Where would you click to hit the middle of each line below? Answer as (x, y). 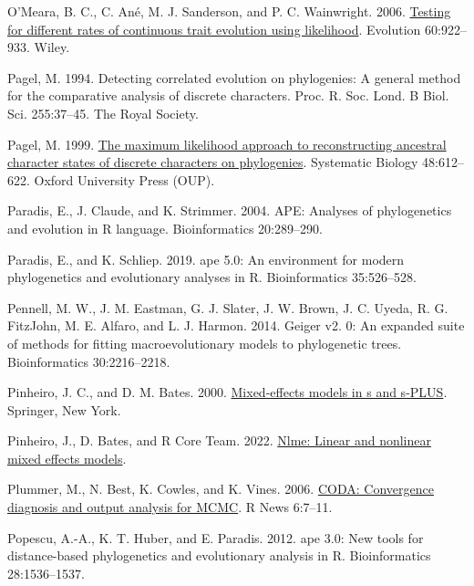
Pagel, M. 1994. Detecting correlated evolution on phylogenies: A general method (234, 77)
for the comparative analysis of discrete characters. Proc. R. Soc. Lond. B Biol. (228, 95)
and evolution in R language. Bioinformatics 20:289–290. (165, 228)
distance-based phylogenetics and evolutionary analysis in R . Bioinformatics (219, 555)
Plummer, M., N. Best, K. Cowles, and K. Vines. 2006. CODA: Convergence (221, 489)
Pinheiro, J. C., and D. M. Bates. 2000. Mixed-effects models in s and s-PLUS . (227, 392)
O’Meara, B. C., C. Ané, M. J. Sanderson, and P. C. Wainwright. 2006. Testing (229, 11)
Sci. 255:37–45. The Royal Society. (103, 113)
